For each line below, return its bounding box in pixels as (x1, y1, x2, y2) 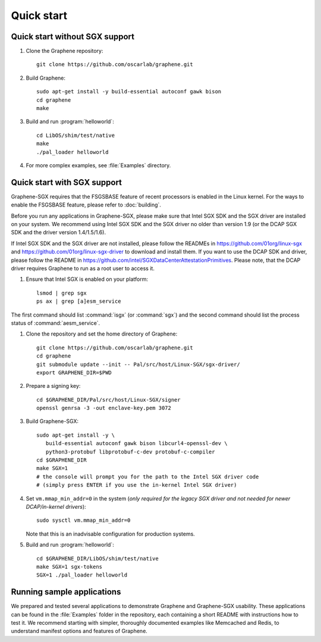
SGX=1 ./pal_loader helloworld (36, 572, 128, 578)
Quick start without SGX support (11, 32, 135, 42)
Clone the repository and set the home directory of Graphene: (26, 330, 178, 337)
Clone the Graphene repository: (26, 48, 103, 55)
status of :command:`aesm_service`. (11, 319, 100, 327)
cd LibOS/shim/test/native (36, 131, 115, 139)
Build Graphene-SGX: (26, 418, 79, 425)
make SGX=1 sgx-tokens (36, 563, 103, 570)
